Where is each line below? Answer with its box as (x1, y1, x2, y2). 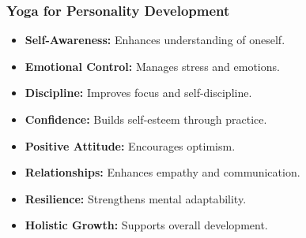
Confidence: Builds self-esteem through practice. (25, 111, 267, 127)
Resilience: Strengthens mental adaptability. (25, 190, 247, 206)
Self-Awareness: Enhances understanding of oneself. (25, 32, 285, 48)
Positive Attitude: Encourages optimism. (25, 137, 236, 154)
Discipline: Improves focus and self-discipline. (25, 84, 252, 101)
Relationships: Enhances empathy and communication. (25, 164, 300, 180)
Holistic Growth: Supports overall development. (25, 217, 268, 233)
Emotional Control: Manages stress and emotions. (25, 58, 280, 74)
